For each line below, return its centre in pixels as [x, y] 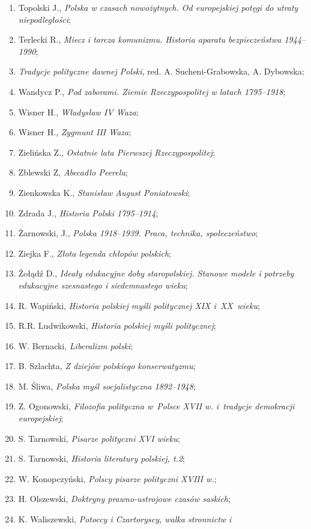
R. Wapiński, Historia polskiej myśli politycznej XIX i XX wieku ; [139, 305]
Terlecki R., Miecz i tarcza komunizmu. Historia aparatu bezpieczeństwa [150, 39]
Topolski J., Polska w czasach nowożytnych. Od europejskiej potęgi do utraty [158, 7]
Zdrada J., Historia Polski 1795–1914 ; [88, 213]
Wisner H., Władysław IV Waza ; [78, 112]
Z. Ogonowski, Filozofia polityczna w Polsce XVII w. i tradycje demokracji [156, 406]
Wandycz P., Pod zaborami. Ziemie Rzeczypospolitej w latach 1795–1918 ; [152, 91]
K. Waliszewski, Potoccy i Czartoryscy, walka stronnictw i [125, 519]
